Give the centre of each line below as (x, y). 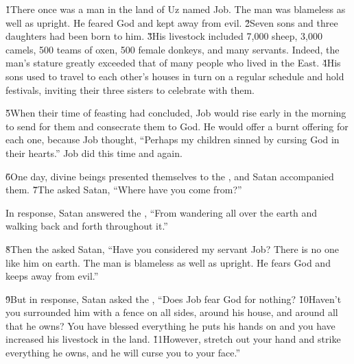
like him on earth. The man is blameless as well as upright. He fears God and (168, 262)
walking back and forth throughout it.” (87, 226)
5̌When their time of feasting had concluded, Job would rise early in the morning (176, 113)
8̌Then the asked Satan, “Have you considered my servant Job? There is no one (172, 248)
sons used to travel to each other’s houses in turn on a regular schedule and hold (175, 76)
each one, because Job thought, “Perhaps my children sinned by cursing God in (173, 139)
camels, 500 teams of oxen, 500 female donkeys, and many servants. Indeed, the (173, 49)
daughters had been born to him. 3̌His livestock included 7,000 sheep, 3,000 (164, 36)
